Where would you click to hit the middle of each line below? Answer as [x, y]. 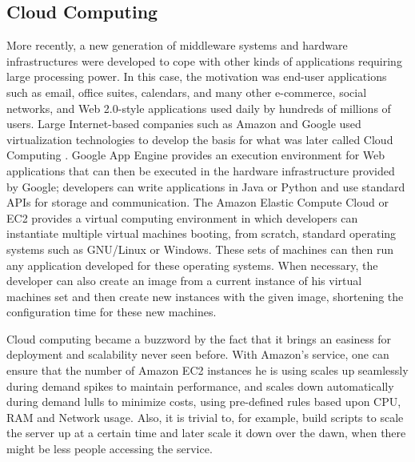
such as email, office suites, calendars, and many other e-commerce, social [187, 92]
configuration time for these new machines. [112, 312]
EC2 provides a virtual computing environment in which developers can [182, 217]
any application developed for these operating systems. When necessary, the [192, 265]
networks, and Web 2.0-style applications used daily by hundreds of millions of [199, 108]
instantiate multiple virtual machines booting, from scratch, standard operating [202, 233]
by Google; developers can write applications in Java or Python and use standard [206, 186]
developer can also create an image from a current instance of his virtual [184, 281]
